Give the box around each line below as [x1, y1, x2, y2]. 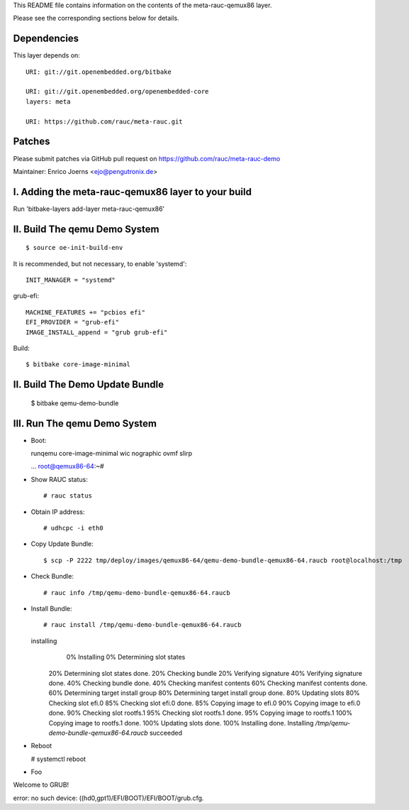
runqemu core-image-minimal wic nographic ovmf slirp [30, 449, 193, 458]
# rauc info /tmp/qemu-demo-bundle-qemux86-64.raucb [43, 589, 230, 596]
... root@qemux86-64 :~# [30, 462, 104, 471]
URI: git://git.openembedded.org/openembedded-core [26, 87, 209, 96]
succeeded [149, 728, 182, 737]
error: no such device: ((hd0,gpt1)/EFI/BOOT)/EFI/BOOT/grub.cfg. [13, 794, 204, 802]
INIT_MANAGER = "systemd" [26, 276, 116, 284]
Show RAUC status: [30, 475, 88, 483]
